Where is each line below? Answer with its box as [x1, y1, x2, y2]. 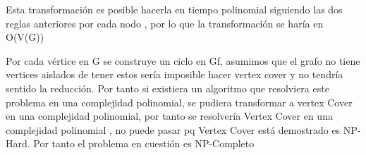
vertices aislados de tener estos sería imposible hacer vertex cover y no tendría [6, 67, 343, 82]
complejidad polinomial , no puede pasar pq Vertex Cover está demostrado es [6, 122, 341, 137]
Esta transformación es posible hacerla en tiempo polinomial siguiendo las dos [6, 2, 343, 16]
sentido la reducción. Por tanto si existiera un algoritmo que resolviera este [6, 80, 329, 95]
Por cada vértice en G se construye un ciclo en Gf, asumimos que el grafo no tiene [6, 53, 360, 68]
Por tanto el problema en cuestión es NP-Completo [33, 136, 255, 151]
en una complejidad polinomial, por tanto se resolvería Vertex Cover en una [6, 108, 333, 123]
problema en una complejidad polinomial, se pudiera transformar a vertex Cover [6, 94, 353, 109]
